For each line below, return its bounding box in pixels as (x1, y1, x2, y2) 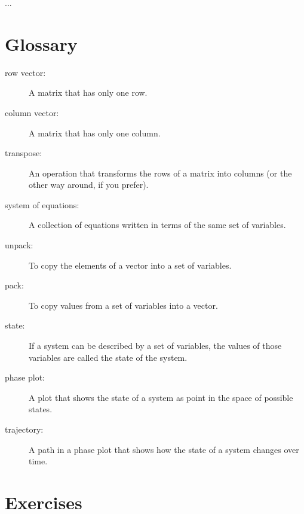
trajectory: (5, 423, 44, 435)
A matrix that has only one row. (29, 86, 148, 99)
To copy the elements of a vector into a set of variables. (29, 258, 232, 271)
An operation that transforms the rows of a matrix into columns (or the (29, 166, 292, 179)
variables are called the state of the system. (29, 351, 188, 363)
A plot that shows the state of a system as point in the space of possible (29, 391, 293, 403)
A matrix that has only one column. (29, 126, 161, 139)
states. (29, 403, 53, 415)
